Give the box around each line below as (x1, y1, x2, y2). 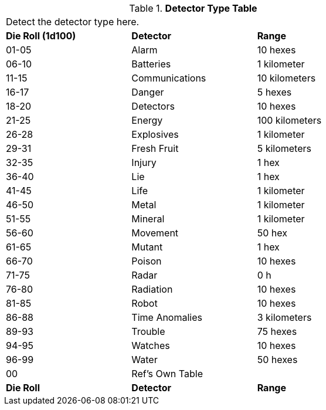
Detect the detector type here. (6, 16, 140, 28)
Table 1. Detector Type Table (129, 2, 257, 14)
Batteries (131, 58, 171, 70)
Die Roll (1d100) (6, 30, 76, 42)
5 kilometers (257, 143, 311, 154)
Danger (131, 86, 164, 98)
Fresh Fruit (131, 143, 179, 154)
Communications (131, 72, 206, 84)
